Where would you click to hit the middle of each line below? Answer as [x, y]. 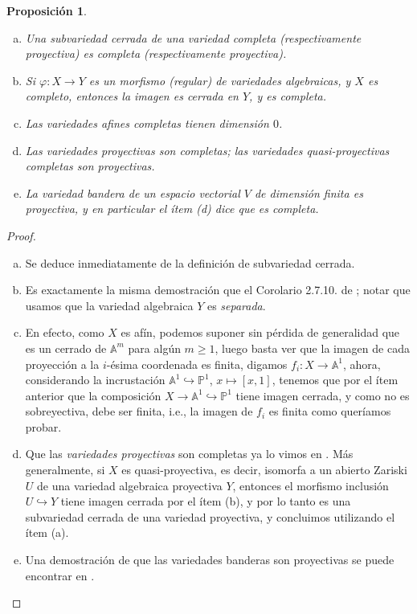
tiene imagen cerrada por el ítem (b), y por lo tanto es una [206, 501]
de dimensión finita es [309, 192]
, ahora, [362, 364]
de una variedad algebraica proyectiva [130, 485]
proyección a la [62, 364]
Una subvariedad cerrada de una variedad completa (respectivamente [193, 37]
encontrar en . [60, 575]
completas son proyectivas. [90, 166]
